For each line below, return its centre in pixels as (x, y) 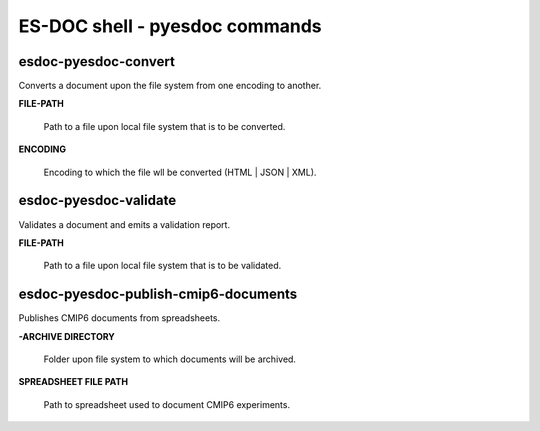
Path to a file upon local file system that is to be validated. (162, 266)
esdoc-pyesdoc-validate (97, 200)
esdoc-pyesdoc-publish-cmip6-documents (158, 294)
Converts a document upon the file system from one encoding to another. (170, 86)
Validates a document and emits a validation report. (124, 224)
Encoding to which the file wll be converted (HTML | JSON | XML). (180, 172)
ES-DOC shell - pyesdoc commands (170, 26)
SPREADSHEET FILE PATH (73, 382)
